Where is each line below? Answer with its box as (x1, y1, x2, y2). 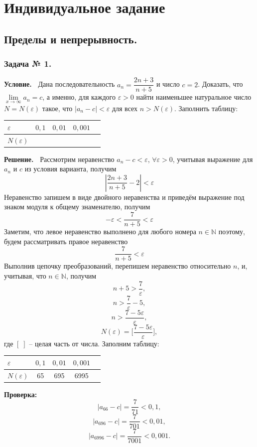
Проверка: (4, 389, 37, 399)
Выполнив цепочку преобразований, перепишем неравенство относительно (4, 261, 231, 271)
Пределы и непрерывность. (4, 31, 137, 46)
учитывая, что (4, 270, 46, 281)
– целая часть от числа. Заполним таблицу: (29, 338, 159, 348)
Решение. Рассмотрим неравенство (4, 153, 115, 164)
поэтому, (218, 226, 245, 237)
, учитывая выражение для (172, 153, 253, 164)
